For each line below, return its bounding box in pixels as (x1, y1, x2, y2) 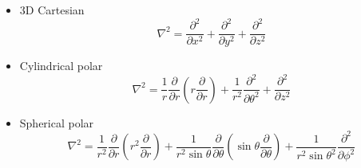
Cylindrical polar (19, 57, 103, 74)
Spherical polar (19, 114, 94, 131)
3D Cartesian (19, 2, 85, 18)
